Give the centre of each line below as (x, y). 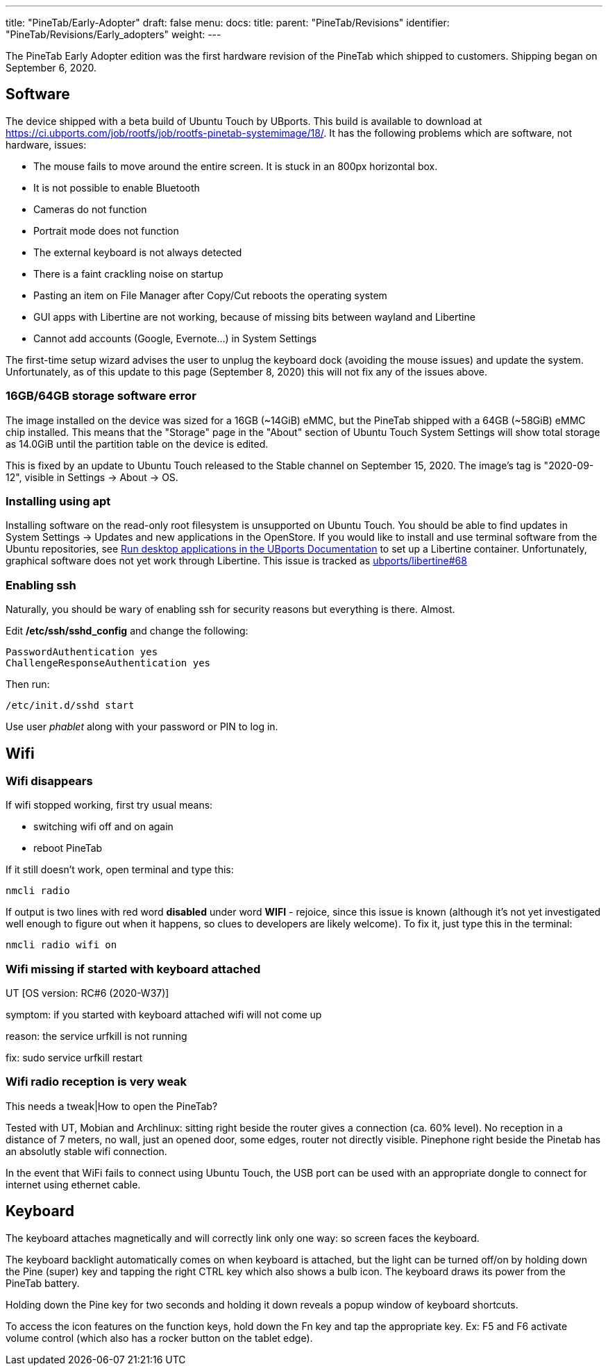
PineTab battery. (43, 1283)
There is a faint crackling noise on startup (128, 274)
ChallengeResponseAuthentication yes (108, 663)
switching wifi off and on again (103, 827)
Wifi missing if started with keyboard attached (133, 969)
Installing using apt (58, 501)
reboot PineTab (68, 848)
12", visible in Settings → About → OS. (92, 477)
